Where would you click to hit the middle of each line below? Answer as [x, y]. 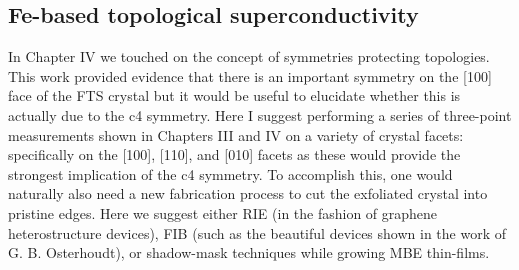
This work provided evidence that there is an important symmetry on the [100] [250, 75]
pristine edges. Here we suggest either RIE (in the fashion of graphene [223, 212]
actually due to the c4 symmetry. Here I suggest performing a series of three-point [260, 114]
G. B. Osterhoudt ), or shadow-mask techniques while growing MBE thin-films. [249, 252]
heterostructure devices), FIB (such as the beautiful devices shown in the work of [257, 232]
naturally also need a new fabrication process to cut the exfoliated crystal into [248, 193]
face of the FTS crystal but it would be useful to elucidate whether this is [234, 95]
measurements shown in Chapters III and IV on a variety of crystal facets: [236, 134]
